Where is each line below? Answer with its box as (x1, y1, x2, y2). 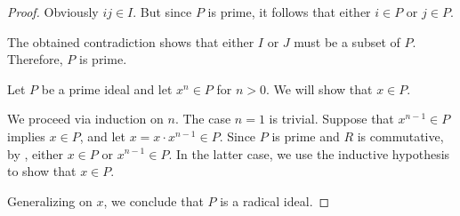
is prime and (271, 126, 340, 145)
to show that (7, 162, 77, 180)
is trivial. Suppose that (269, 109, 394, 128)
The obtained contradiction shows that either (7, 32, 254, 51)
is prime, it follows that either (207, 3, 371, 20)
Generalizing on (7, 191, 93, 210)
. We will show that (266, 79, 373, 98)
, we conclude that (103, 191, 204, 210)
